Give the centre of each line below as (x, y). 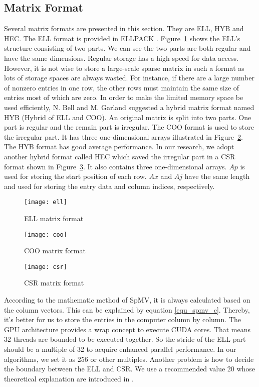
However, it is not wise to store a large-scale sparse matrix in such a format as (124, 68)
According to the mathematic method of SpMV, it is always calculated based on (127, 300)
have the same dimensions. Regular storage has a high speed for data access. (121, 58)
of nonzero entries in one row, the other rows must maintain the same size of (122, 87)
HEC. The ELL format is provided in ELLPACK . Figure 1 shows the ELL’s (122, 38)
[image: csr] (46, 267)
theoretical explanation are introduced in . (69, 378)
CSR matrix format (54, 283)
